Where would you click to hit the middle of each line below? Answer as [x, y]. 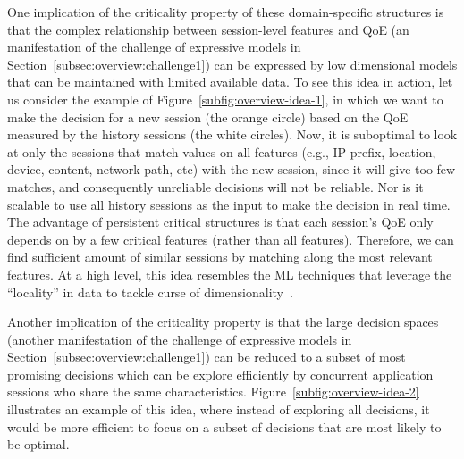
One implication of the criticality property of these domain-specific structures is [226, 12]
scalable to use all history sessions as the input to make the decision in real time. [229, 204]
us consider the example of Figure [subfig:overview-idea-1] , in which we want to [225, 99]
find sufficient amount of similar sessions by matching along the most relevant [220, 257]
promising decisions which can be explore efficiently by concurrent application [220, 374]
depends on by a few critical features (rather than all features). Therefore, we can [231, 239]
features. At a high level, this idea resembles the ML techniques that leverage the [230, 274]
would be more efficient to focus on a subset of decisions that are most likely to [224, 426]
